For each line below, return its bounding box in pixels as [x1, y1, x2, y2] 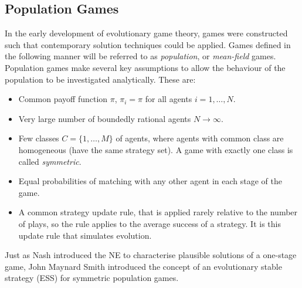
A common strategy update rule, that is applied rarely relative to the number [18, 206, 298, 218]
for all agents [145, 93, 192, 105]
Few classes [18, 132, 59, 144]
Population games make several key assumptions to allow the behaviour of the [5, 61, 286, 73]
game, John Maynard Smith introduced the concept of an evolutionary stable [5, 260, 282, 272]
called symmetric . [18, 155, 82, 167]
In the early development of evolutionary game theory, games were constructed [5, 27, 288, 39]
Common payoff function [18, 93, 108, 105]
